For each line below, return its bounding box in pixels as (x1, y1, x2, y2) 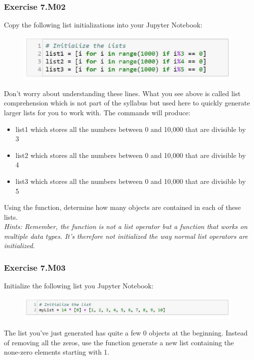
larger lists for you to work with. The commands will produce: (4, 107, 190, 117)
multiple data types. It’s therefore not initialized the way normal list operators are (4, 231, 248, 241)
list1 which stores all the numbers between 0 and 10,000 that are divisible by (15, 124, 246, 134)
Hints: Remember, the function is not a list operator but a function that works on (4, 221, 248, 231)
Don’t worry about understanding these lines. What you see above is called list (4, 88, 241, 98)
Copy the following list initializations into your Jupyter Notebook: (4, 20, 203, 30)
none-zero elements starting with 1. (4, 347, 110, 357)
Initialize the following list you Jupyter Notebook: (4, 281, 154, 291)
